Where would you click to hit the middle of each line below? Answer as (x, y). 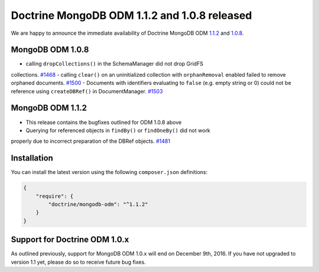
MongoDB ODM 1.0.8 (50, 50)
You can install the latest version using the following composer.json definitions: (109, 172)
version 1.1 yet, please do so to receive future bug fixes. (78, 262)
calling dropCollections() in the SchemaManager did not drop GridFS (115, 64)
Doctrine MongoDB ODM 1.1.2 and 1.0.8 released (131, 15)
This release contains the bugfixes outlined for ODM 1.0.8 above (104, 122)
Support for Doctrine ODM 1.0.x (70, 240)
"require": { (55, 196)
